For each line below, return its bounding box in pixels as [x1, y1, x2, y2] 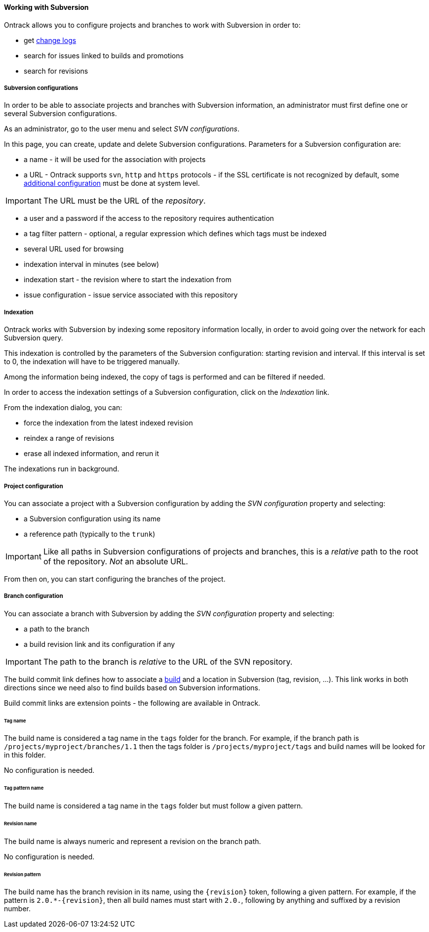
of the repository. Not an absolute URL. [43, 556, 188, 566]
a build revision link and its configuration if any [24, 639, 175, 648]
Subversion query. [4, 334, 63, 342]
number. [4, 904, 31, 913]
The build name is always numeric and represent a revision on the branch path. [4, 837, 261, 846]
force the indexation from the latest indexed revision [24, 419, 193, 427]
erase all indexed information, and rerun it [24, 449, 159, 458]
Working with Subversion [4, 3, 89, 11]
